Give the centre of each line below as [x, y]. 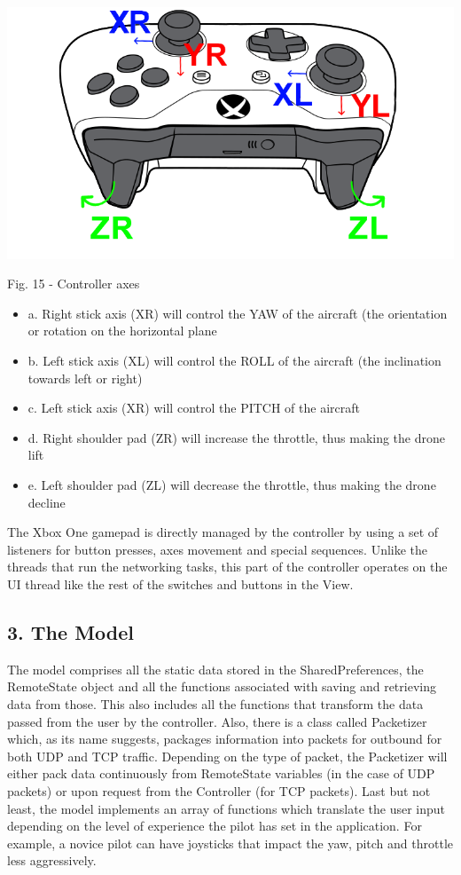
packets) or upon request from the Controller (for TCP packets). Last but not [219, 790]
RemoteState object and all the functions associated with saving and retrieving [222, 686]
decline [47, 502]
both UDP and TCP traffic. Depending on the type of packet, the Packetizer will [227, 756]
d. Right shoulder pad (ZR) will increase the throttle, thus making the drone [236, 437]
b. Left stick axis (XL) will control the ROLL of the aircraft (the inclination [234, 361]
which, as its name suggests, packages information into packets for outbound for [225, 739]
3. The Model [71, 632]
